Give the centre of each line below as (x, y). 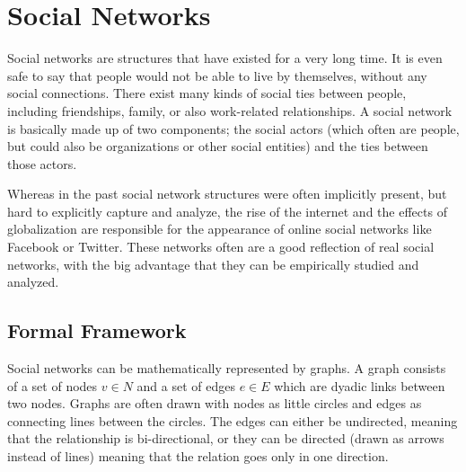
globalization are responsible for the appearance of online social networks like (220, 229)
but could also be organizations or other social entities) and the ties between (218, 146)
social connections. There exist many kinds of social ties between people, (207, 93)
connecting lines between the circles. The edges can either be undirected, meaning (233, 420)
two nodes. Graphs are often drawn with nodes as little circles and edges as (215, 403)
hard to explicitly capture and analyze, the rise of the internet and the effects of (227, 211)
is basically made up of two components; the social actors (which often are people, (233, 128)
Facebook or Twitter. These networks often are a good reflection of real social (221, 247)
